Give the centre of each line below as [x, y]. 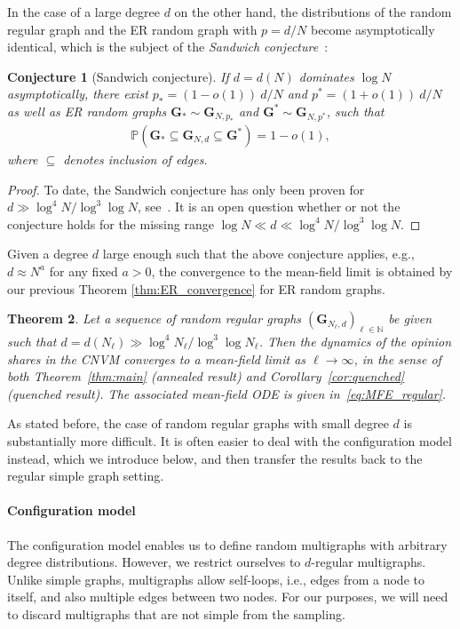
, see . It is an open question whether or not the [269, 207]
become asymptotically [373, 29]
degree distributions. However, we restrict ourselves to [154, 562]
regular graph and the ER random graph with [132, 29]
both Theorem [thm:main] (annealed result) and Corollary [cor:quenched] [206, 376]
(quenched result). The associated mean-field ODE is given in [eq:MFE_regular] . [227, 393]
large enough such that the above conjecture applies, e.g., [258, 254]
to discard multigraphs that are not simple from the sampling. [176, 613]
